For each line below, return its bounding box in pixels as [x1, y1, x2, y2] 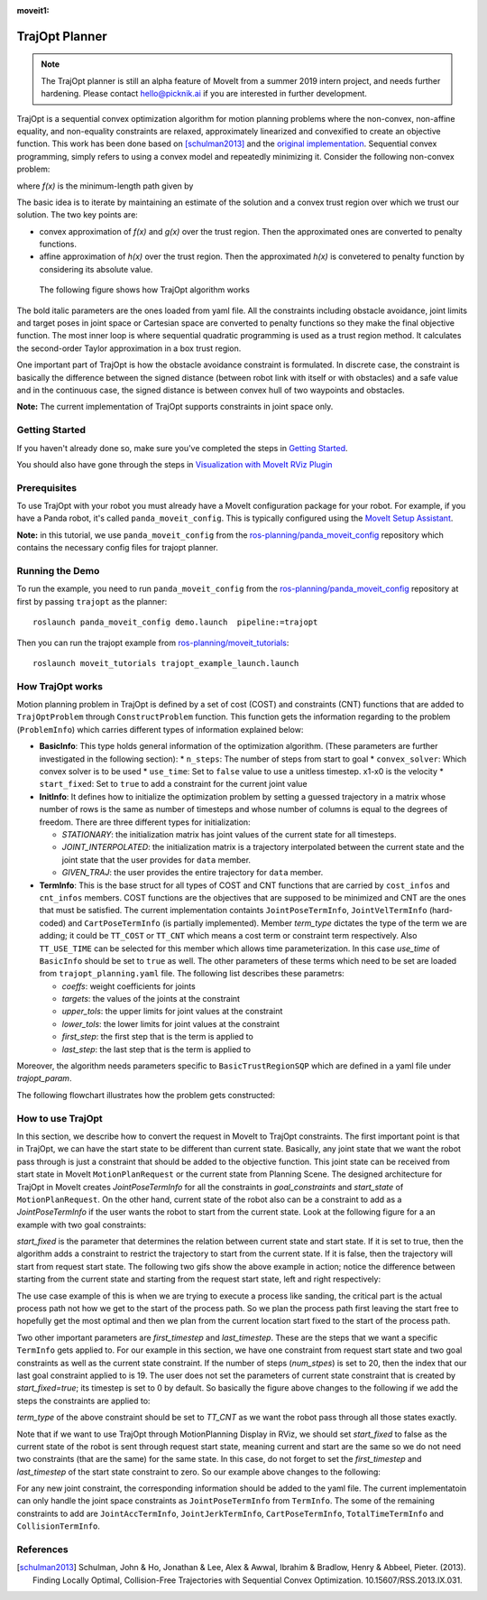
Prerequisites [16, 481, 77, 494]
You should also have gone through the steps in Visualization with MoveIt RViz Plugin [16, 458, 333, 469]
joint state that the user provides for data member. [61, 854, 252, 865]
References [16, 1543, 69, 1556]
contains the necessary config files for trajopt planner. [16, 542, 218, 553]
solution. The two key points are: [16, 209, 139, 220]
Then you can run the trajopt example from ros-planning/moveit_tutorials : [16, 637, 289, 648]
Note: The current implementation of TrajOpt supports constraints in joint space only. [16, 402, 334, 412]
